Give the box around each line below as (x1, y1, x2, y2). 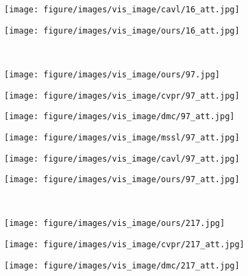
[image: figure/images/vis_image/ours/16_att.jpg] (4, 25, 240, 36)
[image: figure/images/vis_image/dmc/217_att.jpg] (4, 260, 240, 271)
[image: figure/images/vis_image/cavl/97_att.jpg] (4, 153, 240, 164)
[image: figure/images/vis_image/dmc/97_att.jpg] (4, 112, 235, 122)
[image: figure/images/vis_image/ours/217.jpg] (4, 218, 225, 229)
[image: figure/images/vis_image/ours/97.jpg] (4, 69, 220, 79)
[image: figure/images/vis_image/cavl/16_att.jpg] (4, 5, 240, 14)
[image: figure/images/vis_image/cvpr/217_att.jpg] (4, 240, 245, 250)
